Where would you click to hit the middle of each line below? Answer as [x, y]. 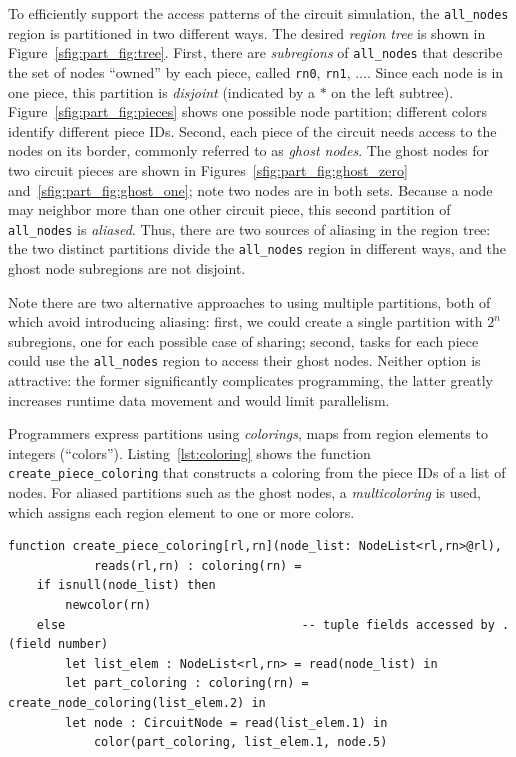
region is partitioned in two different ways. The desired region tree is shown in [247, 32]
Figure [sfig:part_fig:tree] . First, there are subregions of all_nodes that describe [255, 52]
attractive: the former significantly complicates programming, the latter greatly [250, 380]
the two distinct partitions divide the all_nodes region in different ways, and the [257, 248]
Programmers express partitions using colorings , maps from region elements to [248, 433]
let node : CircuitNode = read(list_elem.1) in [226, 722]
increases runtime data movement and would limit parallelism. [199, 399]
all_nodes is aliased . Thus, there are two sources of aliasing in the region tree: [249, 228]
